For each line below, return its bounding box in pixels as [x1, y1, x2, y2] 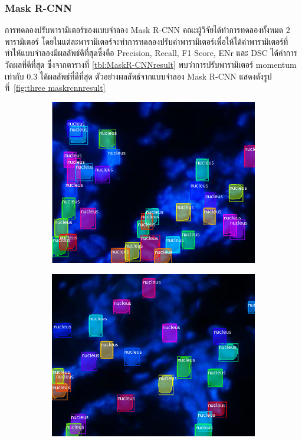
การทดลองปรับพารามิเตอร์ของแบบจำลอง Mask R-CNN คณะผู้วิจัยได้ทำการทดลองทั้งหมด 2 [5, 24, 290, 36]
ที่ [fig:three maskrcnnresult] [5, 81, 106, 94]
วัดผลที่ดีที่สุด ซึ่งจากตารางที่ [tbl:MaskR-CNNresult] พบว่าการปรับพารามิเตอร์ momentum [5, 58, 297, 70]
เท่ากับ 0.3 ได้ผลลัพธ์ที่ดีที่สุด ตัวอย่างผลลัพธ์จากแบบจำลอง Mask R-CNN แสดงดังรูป [5, 70, 272, 82]
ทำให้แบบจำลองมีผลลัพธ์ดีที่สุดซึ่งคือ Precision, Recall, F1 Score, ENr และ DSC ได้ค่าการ [5, 47, 297, 59]
